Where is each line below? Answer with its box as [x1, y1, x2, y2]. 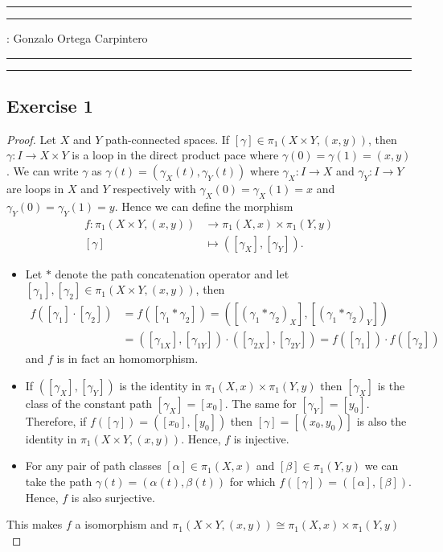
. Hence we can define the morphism [114, 197, 293, 214]
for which [229, 473, 276, 490]
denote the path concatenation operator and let [55, 265, 289, 282]
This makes [6, 516, 63, 533]
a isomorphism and [75, 516, 169, 533]
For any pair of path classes [25, 457, 162, 474]
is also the [356, 412, 407, 429]
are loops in [6, 179, 64, 196]
